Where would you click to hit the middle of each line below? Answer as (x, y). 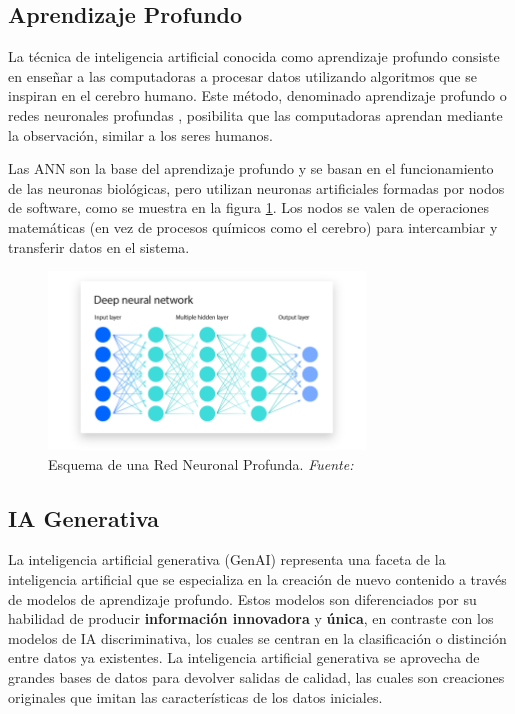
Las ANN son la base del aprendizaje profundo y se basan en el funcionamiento (251, 168)
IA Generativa (83, 517)
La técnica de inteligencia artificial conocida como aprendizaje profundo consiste (254, 56)
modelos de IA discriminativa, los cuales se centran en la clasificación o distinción (257, 637)
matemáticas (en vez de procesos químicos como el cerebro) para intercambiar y (253, 226)
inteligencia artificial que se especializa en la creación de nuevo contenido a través (257, 579)
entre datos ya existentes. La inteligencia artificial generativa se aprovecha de (244, 657)
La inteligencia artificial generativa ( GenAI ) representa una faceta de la (227, 559)
